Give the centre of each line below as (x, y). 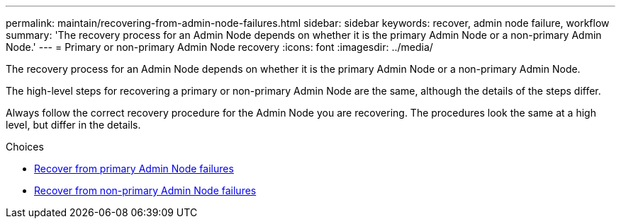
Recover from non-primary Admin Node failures (145, 190)
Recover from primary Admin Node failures (134, 169)
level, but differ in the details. (73, 125)
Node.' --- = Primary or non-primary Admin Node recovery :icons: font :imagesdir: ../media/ (219, 47)
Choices (25, 147)
